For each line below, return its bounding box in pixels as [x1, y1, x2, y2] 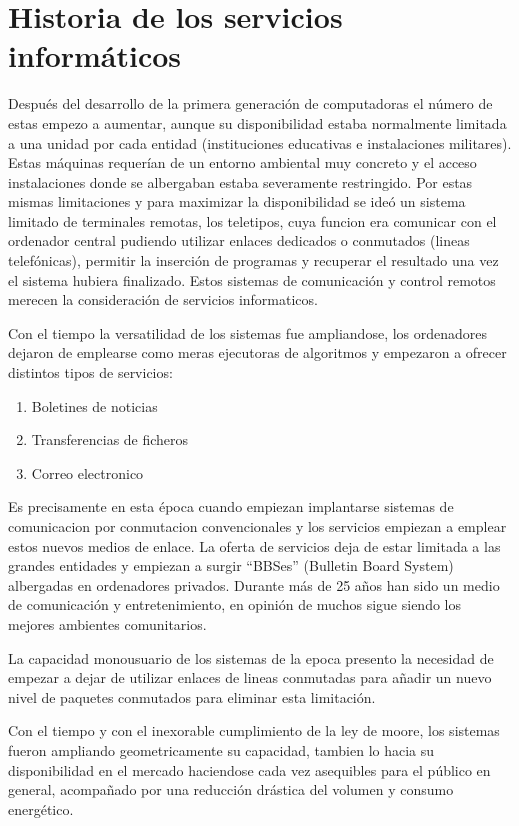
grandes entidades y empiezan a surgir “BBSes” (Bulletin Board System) [8, 555, 454, 576]
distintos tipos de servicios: [8, 362, 173, 383]
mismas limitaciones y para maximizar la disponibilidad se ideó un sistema [8, 191, 466, 212]
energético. [8, 798, 74, 819]
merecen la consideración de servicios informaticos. [8, 289, 318, 310]
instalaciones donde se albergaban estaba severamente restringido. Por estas [8, 171, 473, 192]
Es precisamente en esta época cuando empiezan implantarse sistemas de [8, 496, 454, 517]
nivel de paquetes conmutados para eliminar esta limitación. [8, 686, 376, 707]
